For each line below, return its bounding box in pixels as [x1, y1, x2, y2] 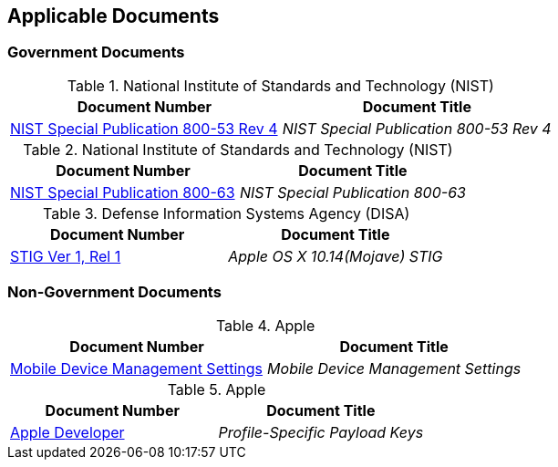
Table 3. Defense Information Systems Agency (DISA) [43, 203, 410, 223]
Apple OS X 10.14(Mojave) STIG [228, 246, 443, 265]
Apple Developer [10, 422, 125, 441]
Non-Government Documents [7, 283, 222, 302]
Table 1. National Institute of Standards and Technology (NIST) [67, 76, 494, 95]
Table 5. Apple [167, 379, 266, 399]
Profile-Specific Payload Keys [218, 422, 424, 441]
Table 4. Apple [215, 316, 315, 335]
